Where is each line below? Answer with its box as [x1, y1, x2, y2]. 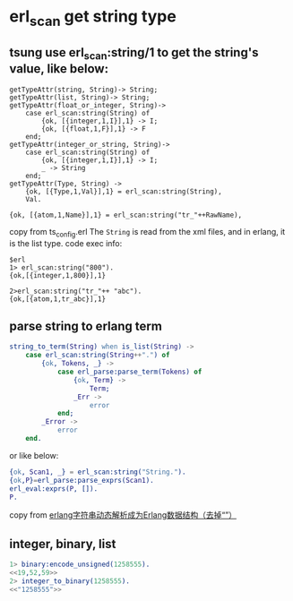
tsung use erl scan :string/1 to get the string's [9, 45, 259, 63]
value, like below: [9, 61, 109, 77]
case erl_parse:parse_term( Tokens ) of [56, 367, 203, 377]
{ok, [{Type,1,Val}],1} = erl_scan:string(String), [25, 186, 222, 196]
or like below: [9, 450, 59, 460]
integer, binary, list [9, 536, 116, 552]
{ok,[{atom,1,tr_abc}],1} [9, 294, 106, 304]
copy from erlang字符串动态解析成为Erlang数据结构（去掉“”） [9, 510, 237, 520]
